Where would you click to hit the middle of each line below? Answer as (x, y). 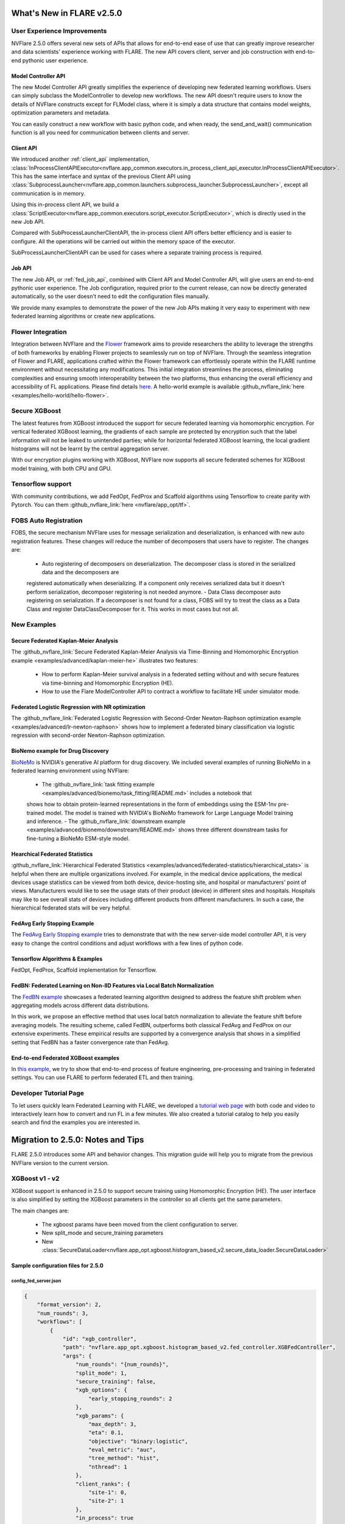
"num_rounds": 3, (63, 1313)
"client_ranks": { (103, 1484)
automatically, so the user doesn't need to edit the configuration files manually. (110, 296)
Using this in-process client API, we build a (65, 205)
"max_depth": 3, (113, 1424)
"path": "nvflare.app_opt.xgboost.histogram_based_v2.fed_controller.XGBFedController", (199, 1348)
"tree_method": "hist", (124, 1458)
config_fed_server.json (36, 1281)
